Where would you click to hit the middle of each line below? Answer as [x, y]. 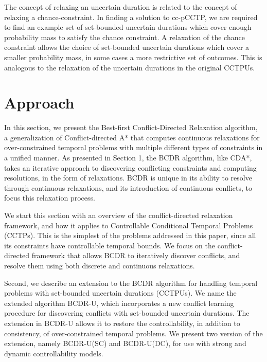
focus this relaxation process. [50, 198]
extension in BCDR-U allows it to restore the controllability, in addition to [122, 323]
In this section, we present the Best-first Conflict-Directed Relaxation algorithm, [131, 127]
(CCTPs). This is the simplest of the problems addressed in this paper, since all [130, 235]
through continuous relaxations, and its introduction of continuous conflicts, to [128, 187]
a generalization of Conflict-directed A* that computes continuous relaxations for [132, 137]
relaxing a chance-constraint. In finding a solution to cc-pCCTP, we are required [131, 17]
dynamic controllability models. [54, 353]
